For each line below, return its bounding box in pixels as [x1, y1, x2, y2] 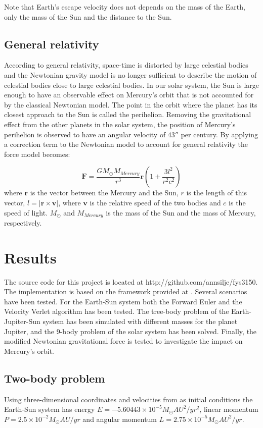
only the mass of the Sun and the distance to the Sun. [4, 11, 172, 22]
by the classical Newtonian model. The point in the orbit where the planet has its [4, 99, 257, 110]
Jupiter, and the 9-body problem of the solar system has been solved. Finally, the [4, 326, 257, 336]
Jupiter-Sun [4, 316, 40, 327]
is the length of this [186, 187, 247, 198]
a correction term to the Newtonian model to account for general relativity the [4, 139, 248, 149]
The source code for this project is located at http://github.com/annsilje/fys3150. [4, 276, 258, 287]
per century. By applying [181, 129, 258, 139]
